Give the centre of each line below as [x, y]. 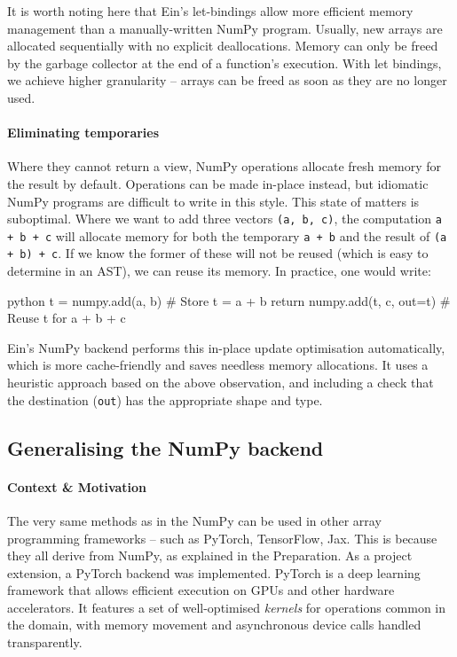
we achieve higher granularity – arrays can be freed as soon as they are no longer [227, 80]
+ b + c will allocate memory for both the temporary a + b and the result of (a [227, 235]
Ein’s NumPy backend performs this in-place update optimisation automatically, [226, 347]
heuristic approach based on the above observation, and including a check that [221, 383]
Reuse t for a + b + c [67, 318]
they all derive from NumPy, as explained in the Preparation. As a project [210, 555]
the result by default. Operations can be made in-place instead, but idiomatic [218, 183]
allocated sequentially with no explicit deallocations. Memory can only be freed [223, 46]
